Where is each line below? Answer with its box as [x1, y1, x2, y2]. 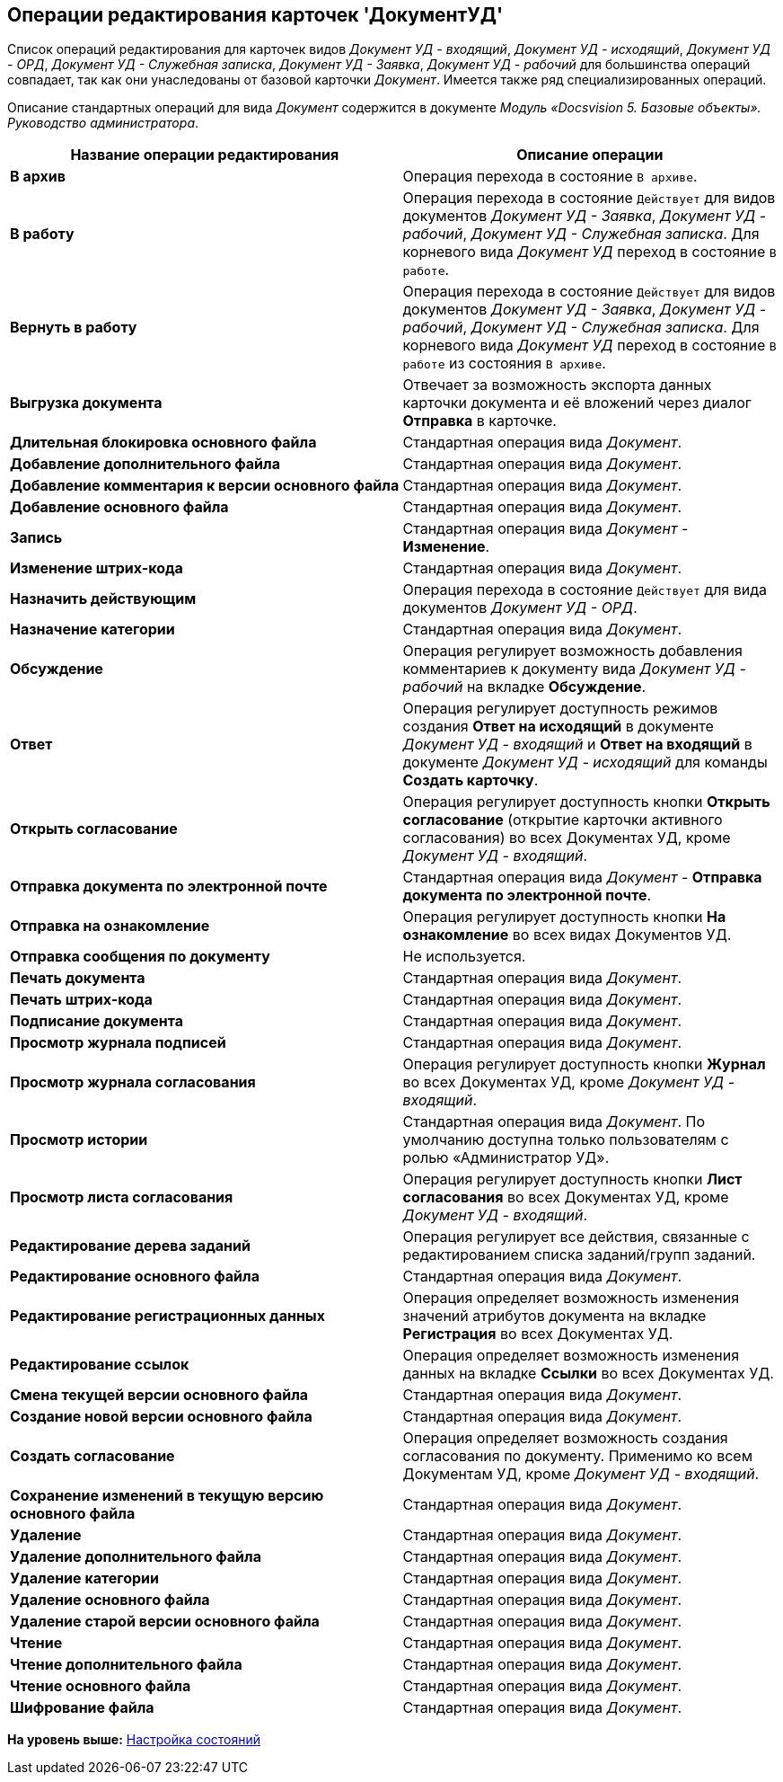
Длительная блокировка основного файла [10, 433, 317, 452]
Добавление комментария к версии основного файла [10, 476, 400, 495]
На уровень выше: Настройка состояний [7, 1732, 261, 1748]
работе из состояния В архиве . [402, 354, 606, 373]
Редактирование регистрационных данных [10, 1307, 326, 1325]
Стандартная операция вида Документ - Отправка [402, 868, 762, 887]
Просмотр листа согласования [10, 1188, 233, 1207]
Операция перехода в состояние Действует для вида [402, 581, 767, 599]
